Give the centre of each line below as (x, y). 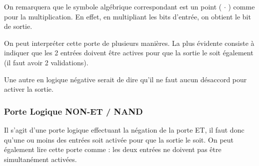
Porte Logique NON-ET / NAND (73, 111)
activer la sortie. (29, 89)
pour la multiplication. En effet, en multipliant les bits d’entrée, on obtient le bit (127, 16)
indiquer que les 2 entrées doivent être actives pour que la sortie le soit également (129, 53)
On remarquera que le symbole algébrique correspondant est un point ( (113, 6)
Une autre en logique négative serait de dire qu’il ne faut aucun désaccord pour (125, 79)
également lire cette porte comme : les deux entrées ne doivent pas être (113, 149)
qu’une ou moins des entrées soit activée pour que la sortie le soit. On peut (119, 139)
